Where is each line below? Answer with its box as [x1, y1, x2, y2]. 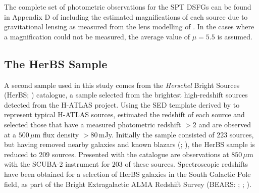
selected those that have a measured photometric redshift [4, 119, 181, 129]
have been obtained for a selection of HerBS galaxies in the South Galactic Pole [4, 168, 251, 179]
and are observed [198, 119, 251, 129]
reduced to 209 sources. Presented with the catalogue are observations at [4, 149, 229, 159]
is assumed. [217, 31, 252, 41]
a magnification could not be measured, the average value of [4, 31, 190, 41]
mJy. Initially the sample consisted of [98, 129, 215, 139]
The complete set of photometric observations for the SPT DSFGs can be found [4, 2, 251, 12]
